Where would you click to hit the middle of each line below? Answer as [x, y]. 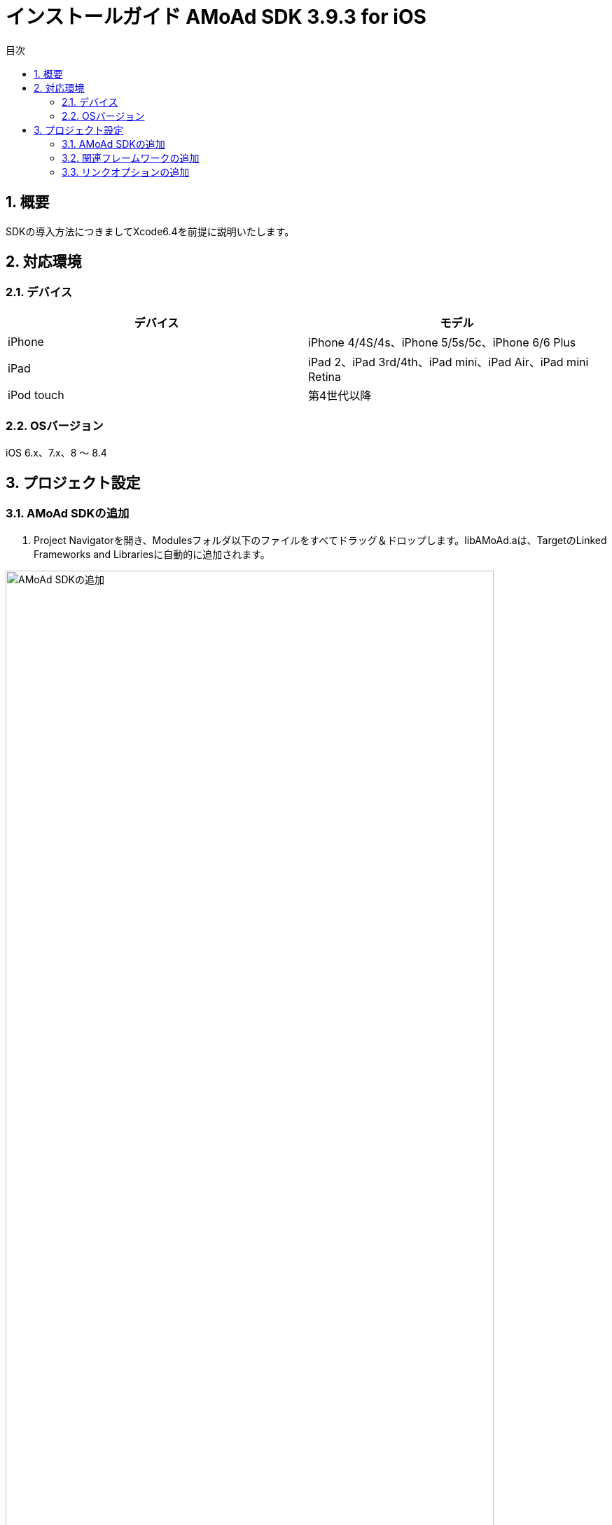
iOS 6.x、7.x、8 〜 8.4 [56, 452]
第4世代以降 [340, 395]
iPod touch [36, 395]
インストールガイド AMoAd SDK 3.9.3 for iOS [216, 17]
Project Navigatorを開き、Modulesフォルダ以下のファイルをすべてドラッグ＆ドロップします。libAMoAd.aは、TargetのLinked [320, 540]
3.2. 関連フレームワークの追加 [131, 158]
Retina [325, 376]
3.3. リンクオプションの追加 [126, 172]
